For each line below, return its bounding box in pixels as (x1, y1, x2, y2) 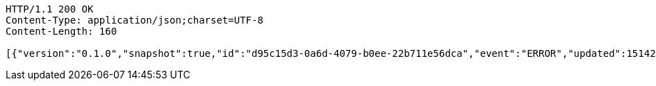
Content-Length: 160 (6, 26, 117, 37)
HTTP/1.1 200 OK (6, 3, 94, 15)
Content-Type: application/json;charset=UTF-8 (6, 15, 263, 26)
